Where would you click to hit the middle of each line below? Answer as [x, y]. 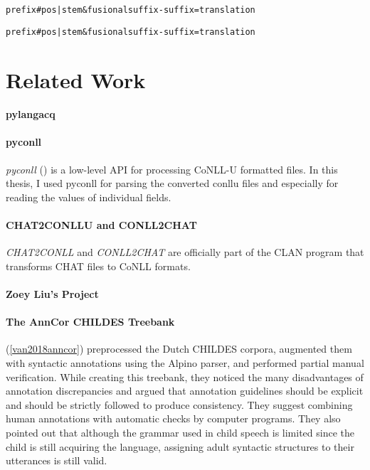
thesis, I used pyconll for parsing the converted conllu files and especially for [172, 183]
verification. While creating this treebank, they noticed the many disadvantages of [185, 376]
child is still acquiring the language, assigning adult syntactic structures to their [180, 446]
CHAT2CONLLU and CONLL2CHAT [101, 225]
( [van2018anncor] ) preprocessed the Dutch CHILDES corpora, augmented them [179, 349]
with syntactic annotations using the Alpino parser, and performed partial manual [185, 363]
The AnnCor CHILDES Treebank [90, 322]
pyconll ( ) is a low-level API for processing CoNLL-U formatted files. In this [172, 169]
